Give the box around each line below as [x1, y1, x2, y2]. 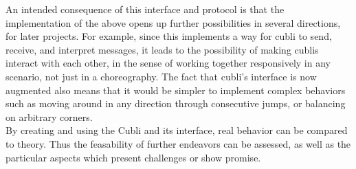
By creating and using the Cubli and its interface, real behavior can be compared [5, 123, 348, 137]
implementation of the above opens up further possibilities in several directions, [5, 15, 341, 30]
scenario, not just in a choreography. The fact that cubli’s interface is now [5, 69, 317, 83]
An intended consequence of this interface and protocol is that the [5, 2, 285, 16]
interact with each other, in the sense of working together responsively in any [5, 56, 331, 70]
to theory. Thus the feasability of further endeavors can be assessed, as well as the [5, 136, 351, 150]
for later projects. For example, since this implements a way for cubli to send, [5, 29, 332, 43]
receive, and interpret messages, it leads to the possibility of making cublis [5, 42, 319, 56]
